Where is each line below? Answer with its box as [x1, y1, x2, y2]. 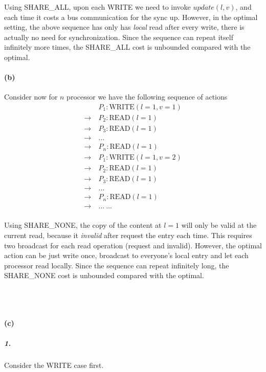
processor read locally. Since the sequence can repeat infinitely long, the [4, 260, 229, 270]
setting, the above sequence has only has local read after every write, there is [4, 22, 245, 32]
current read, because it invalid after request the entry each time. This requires [4, 229, 252, 240]
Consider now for [4, 91, 58, 102]
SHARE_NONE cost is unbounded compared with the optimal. [4, 270, 204, 281]
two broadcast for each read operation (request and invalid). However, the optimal [4, 240, 262, 250]
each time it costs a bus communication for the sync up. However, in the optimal [4, 11, 258, 22]
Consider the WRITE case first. [4, 359, 104, 370]
